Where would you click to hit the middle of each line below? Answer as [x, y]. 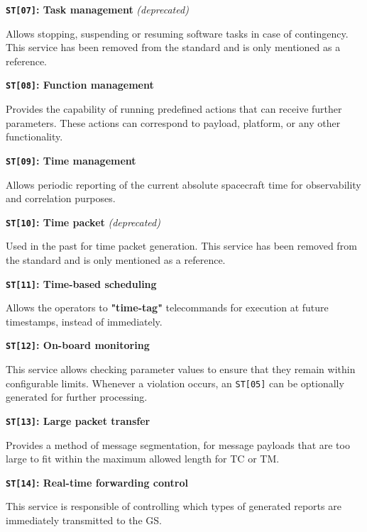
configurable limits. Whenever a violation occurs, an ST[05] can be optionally [175, 383]
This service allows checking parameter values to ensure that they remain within [181, 369]
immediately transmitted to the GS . [84, 520]
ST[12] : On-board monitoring [78, 345]
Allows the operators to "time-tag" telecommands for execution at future [167, 307]
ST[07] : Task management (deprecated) [97, 9]
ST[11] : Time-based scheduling [81, 283]
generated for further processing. [77, 397]
